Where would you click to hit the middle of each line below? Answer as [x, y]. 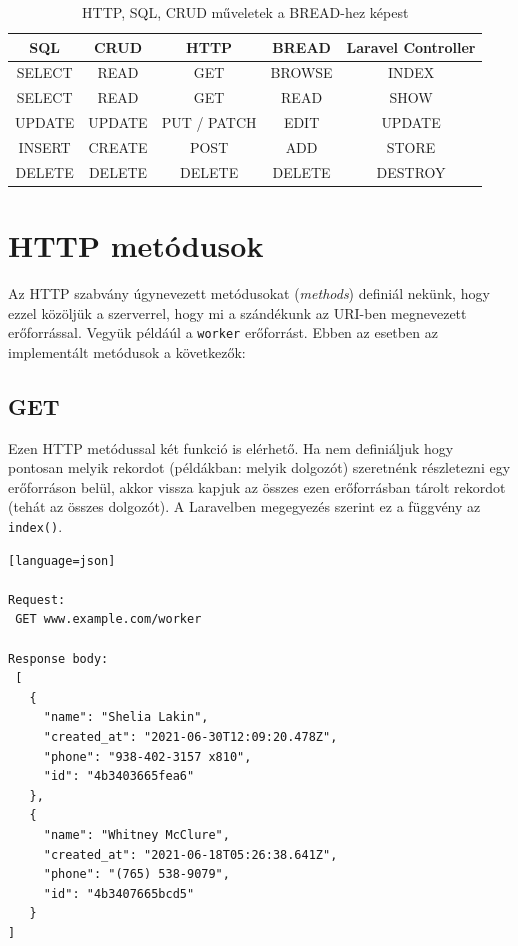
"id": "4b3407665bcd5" [119, 893]
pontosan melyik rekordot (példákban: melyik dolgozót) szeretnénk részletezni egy [259, 467]
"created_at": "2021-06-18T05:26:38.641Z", [190, 854]
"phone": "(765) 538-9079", [136, 874]
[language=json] [62, 560]
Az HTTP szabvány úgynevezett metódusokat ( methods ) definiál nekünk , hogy [249, 293]
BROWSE [301, 72]
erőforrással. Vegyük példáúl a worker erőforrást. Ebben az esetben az [223, 332]
